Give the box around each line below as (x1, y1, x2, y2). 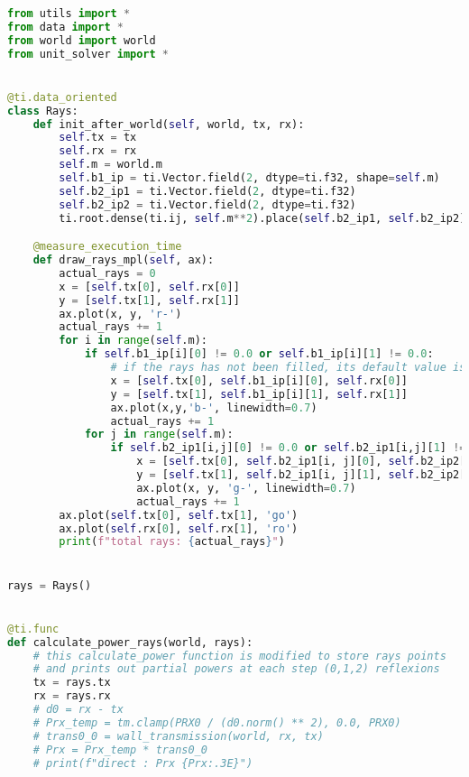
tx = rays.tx (32, 676, 111, 689)
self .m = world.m (59, 158, 162, 171)
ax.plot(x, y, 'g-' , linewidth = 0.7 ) (136, 481, 356, 495)
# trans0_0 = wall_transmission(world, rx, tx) (32, 729, 324, 743)
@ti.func (7, 622, 60, 635)
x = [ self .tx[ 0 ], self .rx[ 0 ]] (59, 280, 240, 293)
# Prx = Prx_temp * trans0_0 (32, 743, 207, 756)
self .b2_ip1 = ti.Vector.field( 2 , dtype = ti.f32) (59, 184, 356, 198)
